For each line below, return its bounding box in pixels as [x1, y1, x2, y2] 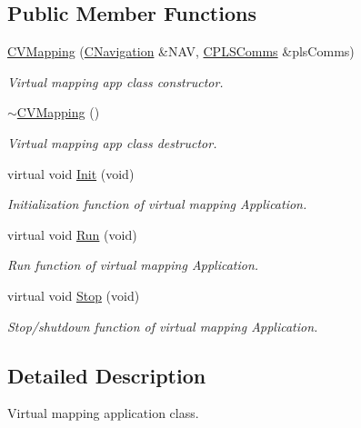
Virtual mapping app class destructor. [7, 133, 217, 152]
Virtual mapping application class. [7, 403, 199, 423]
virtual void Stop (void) [7, 285, 140, 304]
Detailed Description [7, 361, 206, 389]
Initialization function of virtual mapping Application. [7, 194, 307, 214]
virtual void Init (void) [7, 164, 135, 183]
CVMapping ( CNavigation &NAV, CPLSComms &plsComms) [7, 42, 355, 61]
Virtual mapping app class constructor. [7, 72, 224, 91]
